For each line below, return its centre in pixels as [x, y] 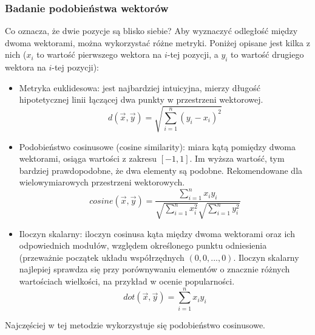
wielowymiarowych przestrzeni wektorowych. [102, 182]
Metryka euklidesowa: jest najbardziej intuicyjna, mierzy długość [140, 87]
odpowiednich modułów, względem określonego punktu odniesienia [143, 245]
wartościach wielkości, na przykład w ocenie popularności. [127, 281]
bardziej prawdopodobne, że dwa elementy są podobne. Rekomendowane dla [161, 170]
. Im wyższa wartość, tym [237, 158]
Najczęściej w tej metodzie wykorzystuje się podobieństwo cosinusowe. [135, 324]
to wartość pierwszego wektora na [99, 54]
